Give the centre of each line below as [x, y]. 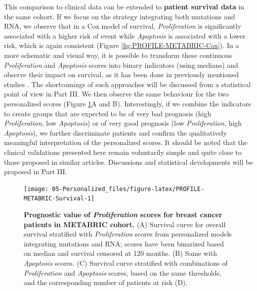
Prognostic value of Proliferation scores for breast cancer [123, 214]
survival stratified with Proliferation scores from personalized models [128, 234]
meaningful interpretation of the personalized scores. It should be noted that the [126, 142]
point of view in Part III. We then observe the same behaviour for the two [116, 94]
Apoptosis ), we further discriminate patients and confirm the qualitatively [115, 132]
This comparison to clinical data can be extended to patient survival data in [124, 6]
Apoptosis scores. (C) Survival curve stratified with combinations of [126, 263]
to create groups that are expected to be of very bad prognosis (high [108, 113]
